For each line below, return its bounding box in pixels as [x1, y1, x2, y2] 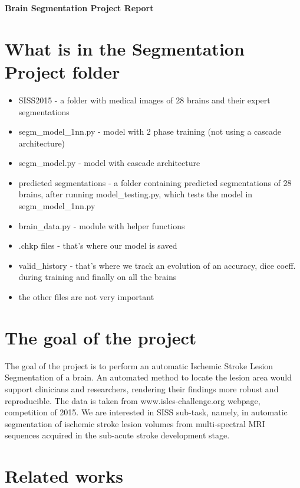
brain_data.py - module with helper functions [18, 219, 185, 232]
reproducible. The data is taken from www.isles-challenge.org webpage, [5, 394, 261, 406]
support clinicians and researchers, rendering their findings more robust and [5, 382, 279, 395]
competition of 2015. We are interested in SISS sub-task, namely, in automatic [5, 406, 288, 418]
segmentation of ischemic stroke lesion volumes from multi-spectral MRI [5, 417, 265, 430]
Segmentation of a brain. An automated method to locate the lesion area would [5, 371, 292, 383]
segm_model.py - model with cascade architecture [18, 157, 200, 169]
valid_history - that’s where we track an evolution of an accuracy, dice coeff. [18, 259, 296, 271]
